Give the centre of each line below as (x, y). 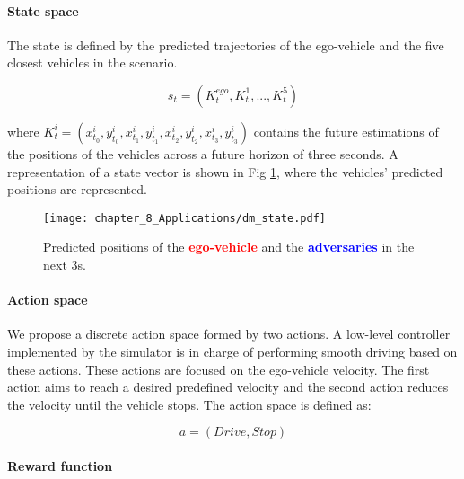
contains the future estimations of (346, 131)
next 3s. (65, 265)
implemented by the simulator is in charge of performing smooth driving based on (232, 351)
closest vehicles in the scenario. (92, 62)
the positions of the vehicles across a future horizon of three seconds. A (203, 153)
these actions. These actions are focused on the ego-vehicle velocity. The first (219, 369)
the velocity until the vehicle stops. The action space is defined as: (189, 404)
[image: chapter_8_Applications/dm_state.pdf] (184, 218)
